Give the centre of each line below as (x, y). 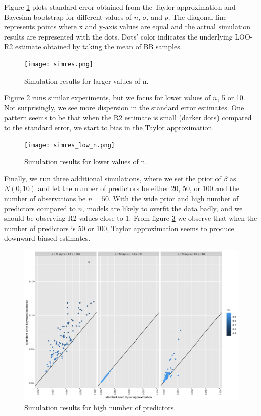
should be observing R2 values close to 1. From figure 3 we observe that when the (131, 218)
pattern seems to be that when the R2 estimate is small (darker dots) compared (128, 117)
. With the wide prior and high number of (173, 198)
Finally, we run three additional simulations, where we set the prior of (113, 178)
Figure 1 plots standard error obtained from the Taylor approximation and (120, 7)
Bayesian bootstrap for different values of (68, 16)
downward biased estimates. (47, 238)
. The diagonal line (197, 16)
